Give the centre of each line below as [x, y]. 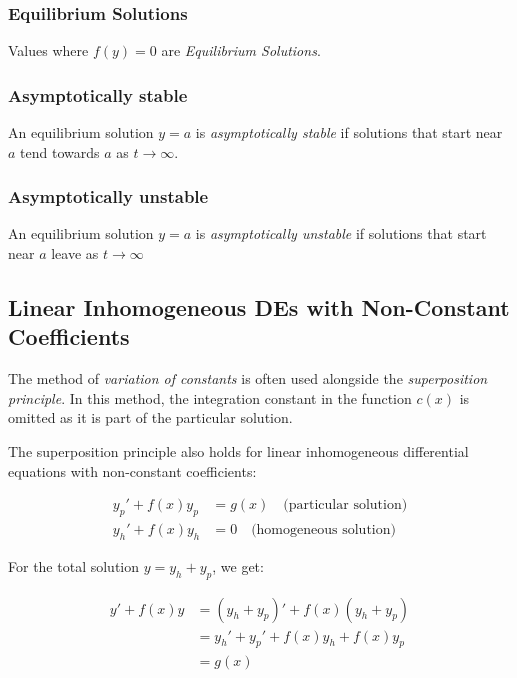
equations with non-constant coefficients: [132, 470]
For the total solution [73, 565]
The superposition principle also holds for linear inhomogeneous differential [238, 451]
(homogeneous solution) [323, 530]
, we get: [238, 565]
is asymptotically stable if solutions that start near [349, 132]
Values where [48, 50]
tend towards [60, 151]
